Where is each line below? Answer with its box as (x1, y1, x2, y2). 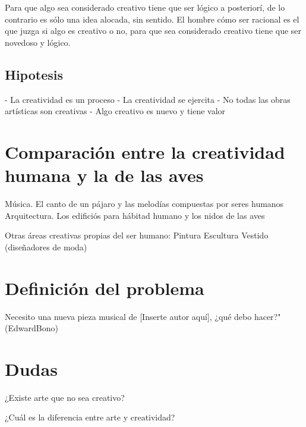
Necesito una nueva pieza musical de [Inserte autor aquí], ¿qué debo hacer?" (5, 310, 281, 322)
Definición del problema (5, 275, 204, 300)
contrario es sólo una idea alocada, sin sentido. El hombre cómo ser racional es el (5, 12, 299, 25)
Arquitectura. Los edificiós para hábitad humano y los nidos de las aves (5, 209, 265, 221)
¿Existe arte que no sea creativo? (5, 391, 125, 403)
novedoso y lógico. (5, 36, 71, 48)
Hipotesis (5, 65, 63, 83)
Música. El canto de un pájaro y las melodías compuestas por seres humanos (5, 197, 284, 210)
